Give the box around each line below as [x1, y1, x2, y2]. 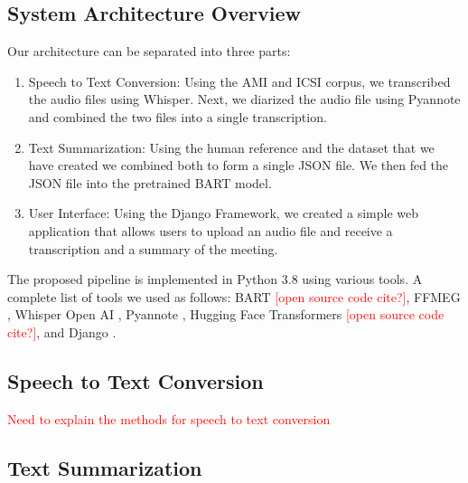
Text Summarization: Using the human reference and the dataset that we [28, 137, 435, 156]
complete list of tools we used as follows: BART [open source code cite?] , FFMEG [7, 287, 461, 306]
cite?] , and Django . [7, 322, 117, 341]
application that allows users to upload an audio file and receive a [28, 221, 393, 240]
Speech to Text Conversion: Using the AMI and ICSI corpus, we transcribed [28, 71, 451, 90]
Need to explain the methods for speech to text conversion [7, 409, 331, 428]
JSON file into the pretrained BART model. [28, 173, 272, 192]
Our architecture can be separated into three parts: [7, 42, 291, 61]
